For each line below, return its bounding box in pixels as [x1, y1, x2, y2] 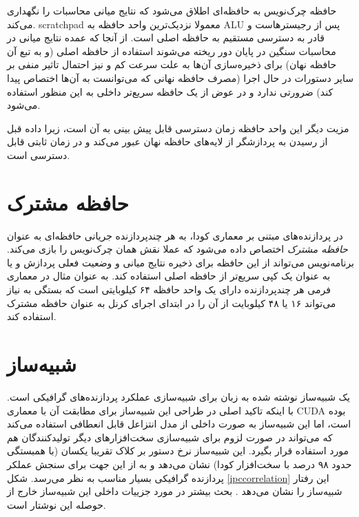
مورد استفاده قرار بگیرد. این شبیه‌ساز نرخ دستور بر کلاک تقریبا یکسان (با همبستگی [7, 443, 349, 458]
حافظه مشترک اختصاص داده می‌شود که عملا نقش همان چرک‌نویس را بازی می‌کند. [7, 242, 348, 256]
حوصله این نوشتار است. [7, 497, 106, 511]
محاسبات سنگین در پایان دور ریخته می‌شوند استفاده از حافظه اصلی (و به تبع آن [7, 43, 336, 58]
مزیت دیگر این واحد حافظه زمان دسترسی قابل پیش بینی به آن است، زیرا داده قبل [7, 120, 349, 135]
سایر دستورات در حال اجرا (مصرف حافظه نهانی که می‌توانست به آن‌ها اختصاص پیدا [7, 70, 353, 85]
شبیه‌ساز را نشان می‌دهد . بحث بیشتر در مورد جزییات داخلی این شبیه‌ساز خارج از [7, 484, 342, 498]
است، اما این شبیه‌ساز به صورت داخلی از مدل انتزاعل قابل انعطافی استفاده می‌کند [7, 416, 351, 431]
